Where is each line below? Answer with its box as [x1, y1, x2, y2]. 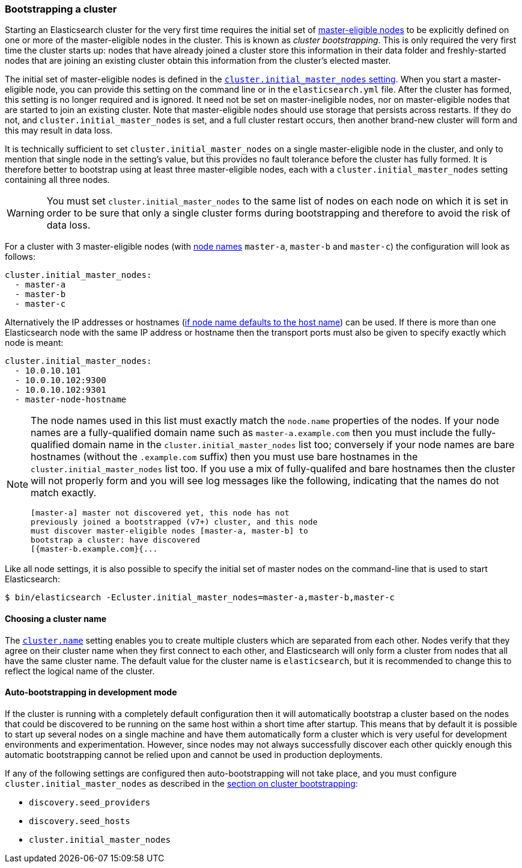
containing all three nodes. [5, 174, 110, 185]
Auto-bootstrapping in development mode [5, 687, 177, 698]
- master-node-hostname [14, 395, 127, 405]
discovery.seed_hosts [29, 816, 130, 826]
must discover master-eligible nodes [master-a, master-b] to [31, 526, 308, 536]
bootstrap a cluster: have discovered [31, 535, 200, 545]
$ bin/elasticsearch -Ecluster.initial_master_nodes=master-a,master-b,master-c [5, 593, 395, 603]
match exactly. [31, 487, 97, 499]
